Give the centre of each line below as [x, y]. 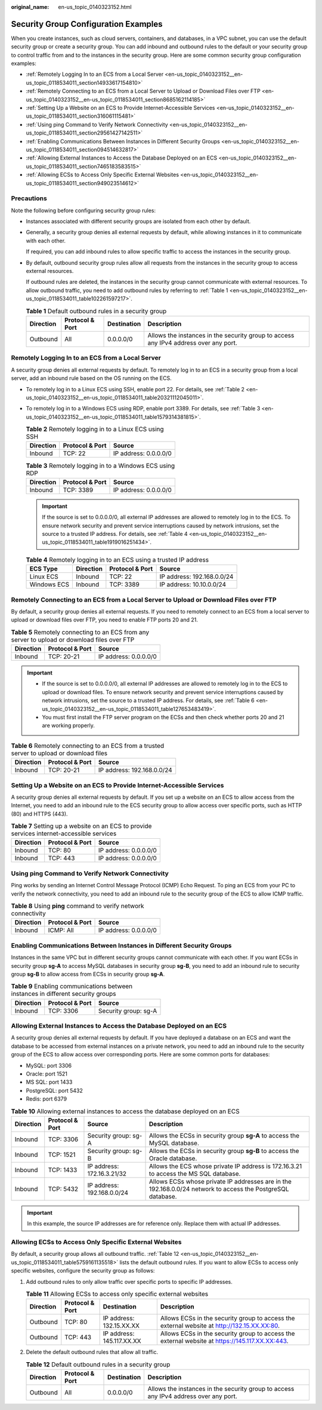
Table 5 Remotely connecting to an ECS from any [80, 632]
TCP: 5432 [63, 1189]
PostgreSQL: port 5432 [54, 1090]
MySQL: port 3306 [49, 1065]
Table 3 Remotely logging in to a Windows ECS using [100, 465]
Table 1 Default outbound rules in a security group [96, 311]
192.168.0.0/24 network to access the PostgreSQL [219, 1189]
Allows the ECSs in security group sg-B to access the [224, 1151]
